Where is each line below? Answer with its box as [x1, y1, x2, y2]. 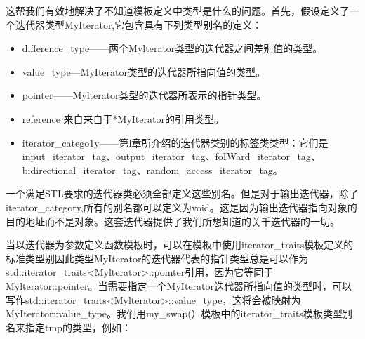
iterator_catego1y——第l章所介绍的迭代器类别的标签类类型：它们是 [22, 135, 328, 149]
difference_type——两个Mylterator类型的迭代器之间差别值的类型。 [22, 41, 323, 55]
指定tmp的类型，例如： [25, 319, 131, 334]
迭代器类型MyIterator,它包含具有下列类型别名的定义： [15, 17, 263, 32]
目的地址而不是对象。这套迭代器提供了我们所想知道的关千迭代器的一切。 [6, 213, 340, 228]
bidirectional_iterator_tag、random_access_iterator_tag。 [22, 162, 283, 177]
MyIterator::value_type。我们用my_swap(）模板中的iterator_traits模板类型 [6, 306, 343, 321]
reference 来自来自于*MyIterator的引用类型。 [22, 111, 224, 126]
